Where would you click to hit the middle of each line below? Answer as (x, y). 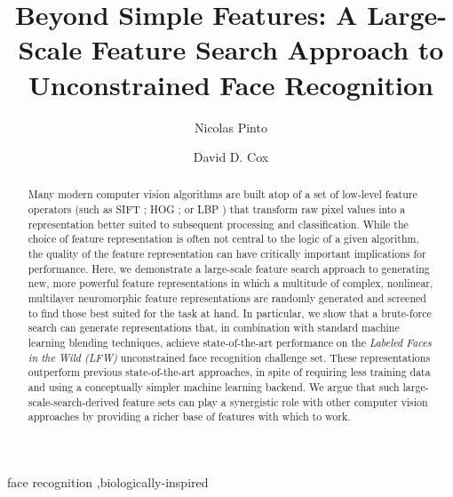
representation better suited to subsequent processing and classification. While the (218, 224)
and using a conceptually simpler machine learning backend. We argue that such (214, 387)
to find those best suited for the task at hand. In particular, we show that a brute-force (230, 313)
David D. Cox (231, 157)
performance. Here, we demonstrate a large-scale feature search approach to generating (229, 268)
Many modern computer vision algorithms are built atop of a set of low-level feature (223, 194)
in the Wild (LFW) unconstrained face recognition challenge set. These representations (229, 357)
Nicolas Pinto (231, 127)
